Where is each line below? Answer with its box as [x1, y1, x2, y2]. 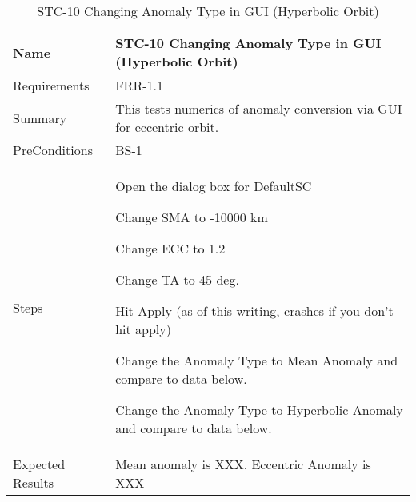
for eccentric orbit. [115, 118, 219, 136]
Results [13, 473, 54, 492]
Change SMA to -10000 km [115, 208, 268, 226]
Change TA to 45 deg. [115, 270, 239, 289]
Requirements [13, 76, 90, 94]
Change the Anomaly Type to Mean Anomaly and [115, 351, 398, 369]
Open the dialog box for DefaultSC [115, 177, 312, 195]
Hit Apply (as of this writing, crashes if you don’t [115, 301, 394, 320]
